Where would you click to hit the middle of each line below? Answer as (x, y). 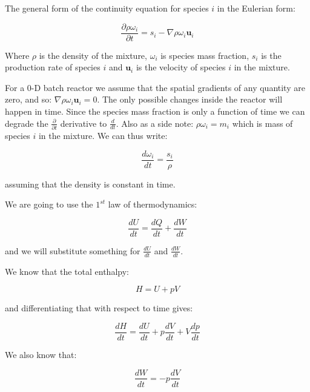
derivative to (84, 123)
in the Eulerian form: (256, 8)
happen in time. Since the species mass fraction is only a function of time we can (155, 111)
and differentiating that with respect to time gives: (99, 308)
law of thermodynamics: (153, 204)
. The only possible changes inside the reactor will (190, 99)
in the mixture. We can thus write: (103, 135)
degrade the (27, 123)
